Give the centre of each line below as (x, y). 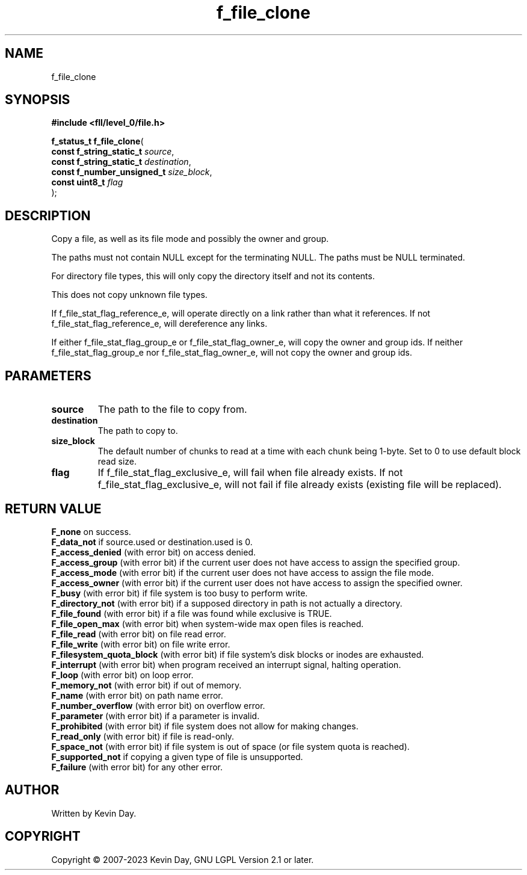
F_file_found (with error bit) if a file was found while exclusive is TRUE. (192, 613)
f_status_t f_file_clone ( (97, 141)
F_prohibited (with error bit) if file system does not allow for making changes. (205, 726)
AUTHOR (32, 790)
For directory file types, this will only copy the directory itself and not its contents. (213, 276)
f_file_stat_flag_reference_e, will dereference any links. (159, 324)
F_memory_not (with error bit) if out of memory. (146, 685)
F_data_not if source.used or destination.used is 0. (152, 542)
